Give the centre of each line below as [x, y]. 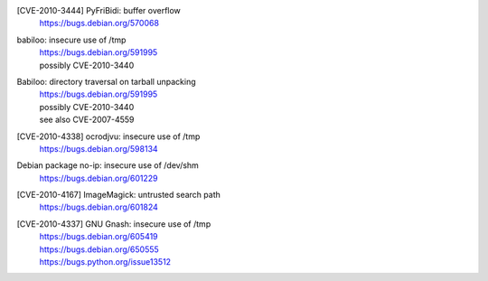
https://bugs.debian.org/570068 [99, 23]
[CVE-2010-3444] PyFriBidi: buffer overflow [99, 10]
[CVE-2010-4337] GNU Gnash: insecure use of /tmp [114, 224]
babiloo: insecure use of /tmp [71, 40]
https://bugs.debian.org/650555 [99, 249]
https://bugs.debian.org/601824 [99, 207]
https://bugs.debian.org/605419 [99, 237]
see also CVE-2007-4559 [87, 120]
